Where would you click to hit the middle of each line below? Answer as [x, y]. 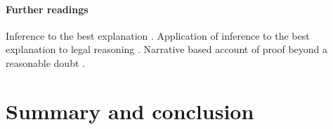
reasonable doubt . [45, 62]
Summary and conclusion [130, 111]
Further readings [47, 9]
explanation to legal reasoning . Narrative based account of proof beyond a [167, 49]
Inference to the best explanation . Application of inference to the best [158, 35]
